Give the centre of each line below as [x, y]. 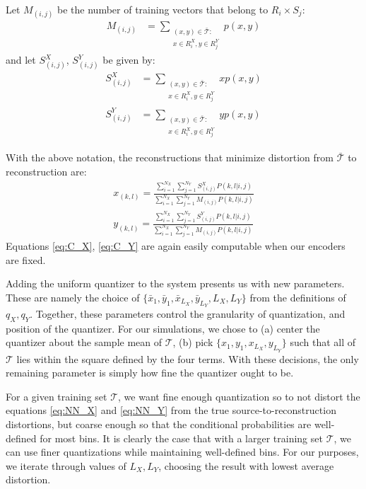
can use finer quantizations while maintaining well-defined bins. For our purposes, [182, 452]
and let [21, 60]
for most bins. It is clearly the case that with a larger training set [181, 438]
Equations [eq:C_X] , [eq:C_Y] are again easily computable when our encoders [176, 246]
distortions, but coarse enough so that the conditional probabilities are [159, 424]
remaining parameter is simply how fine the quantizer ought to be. [150, 373]
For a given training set [57, 396]
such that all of [323, 342]
